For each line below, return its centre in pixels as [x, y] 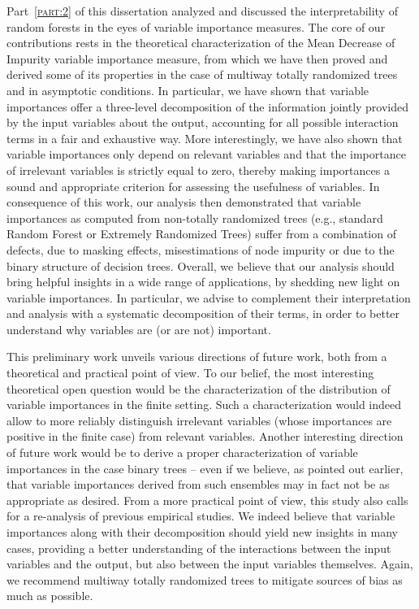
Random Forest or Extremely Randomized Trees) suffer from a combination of [201, 234]
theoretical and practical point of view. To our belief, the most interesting [190, 373]
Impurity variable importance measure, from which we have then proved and [197, 58]
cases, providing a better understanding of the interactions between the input [199, 548]
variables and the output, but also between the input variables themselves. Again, [210, 564]
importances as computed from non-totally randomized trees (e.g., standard [195, 217]
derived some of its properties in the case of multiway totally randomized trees [202, 74]
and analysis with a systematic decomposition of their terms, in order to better [203, 313]
